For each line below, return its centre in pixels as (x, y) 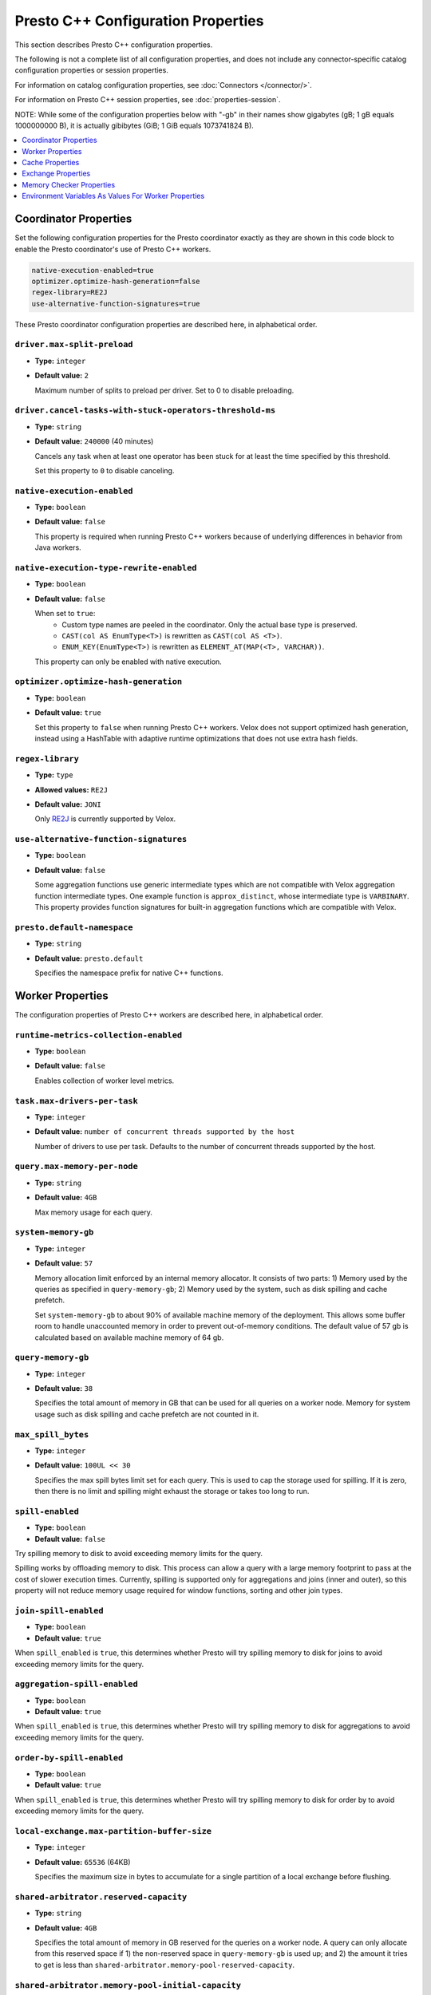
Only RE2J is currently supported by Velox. (105, 819)
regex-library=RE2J (69, 292)
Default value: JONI (68, 804)
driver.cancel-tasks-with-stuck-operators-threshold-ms (145, 411)
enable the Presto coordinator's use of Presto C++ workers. (113, 249)
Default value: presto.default (89, 958)
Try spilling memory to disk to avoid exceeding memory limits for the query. (139, 1554)
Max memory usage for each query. (94, 1212)
